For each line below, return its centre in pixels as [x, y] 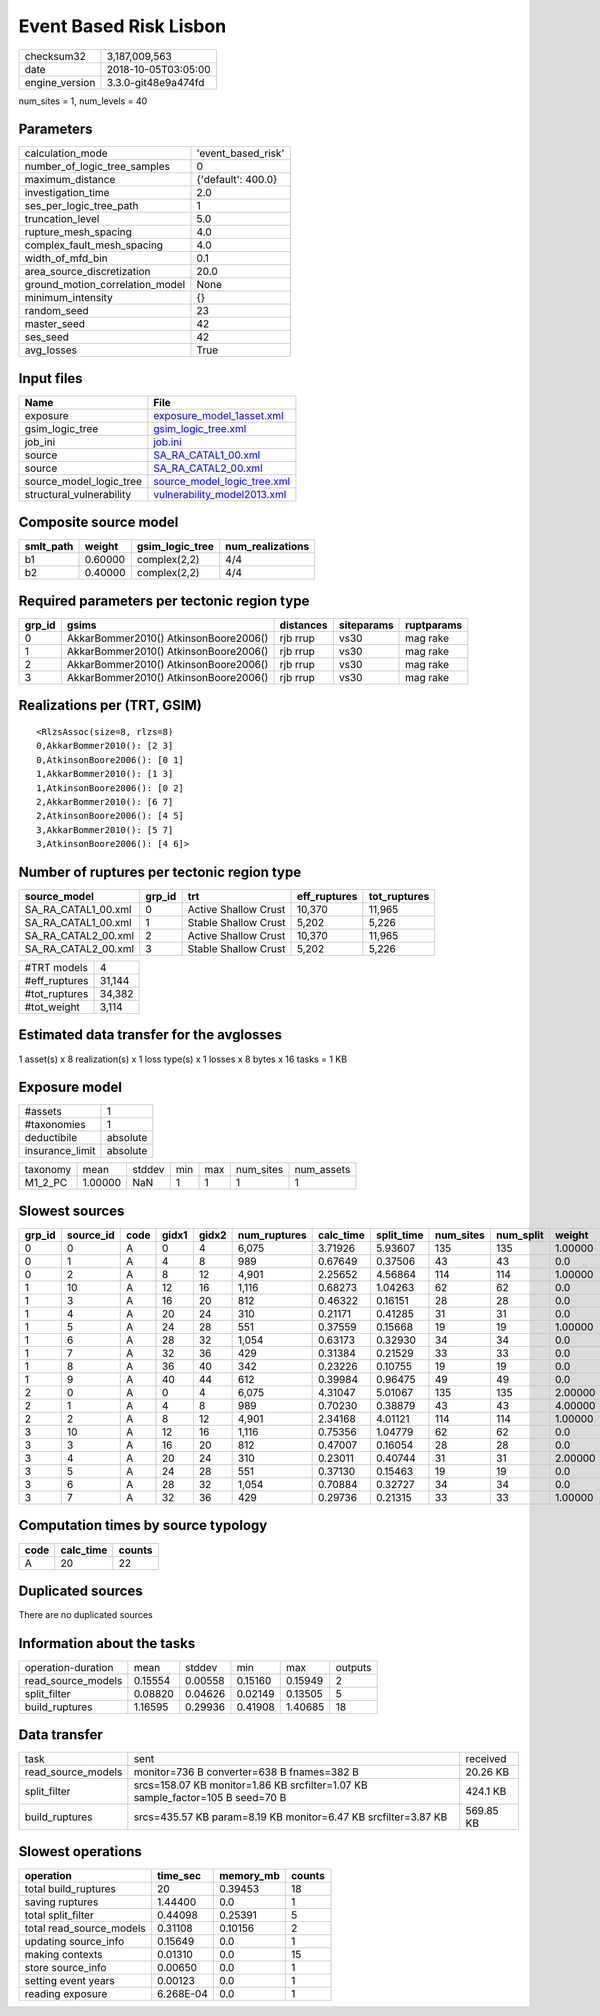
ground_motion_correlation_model [105, 285]
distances [304, 625]
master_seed [54, 324]
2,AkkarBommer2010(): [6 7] [105, 801]
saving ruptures [61, 1902]
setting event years [69, 1980]
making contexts [63, 1954]
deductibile [51, 1138]
